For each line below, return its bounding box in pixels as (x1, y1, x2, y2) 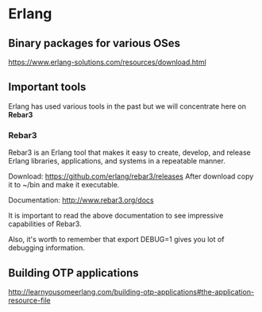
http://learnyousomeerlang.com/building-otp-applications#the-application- (8, 287, 255, 296)
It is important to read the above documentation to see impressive (8, 211, 224, 221)
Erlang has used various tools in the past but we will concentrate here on (8, 101, 247, 111)
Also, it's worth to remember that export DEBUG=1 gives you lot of (8, 235, 225, 245)
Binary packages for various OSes (8, 37, 181, 50)
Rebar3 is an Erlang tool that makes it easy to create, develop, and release (8, 148, 252, 157)
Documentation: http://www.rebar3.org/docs (8, 195, 154, 205)
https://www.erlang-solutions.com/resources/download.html (8, 57, 206, 67)
